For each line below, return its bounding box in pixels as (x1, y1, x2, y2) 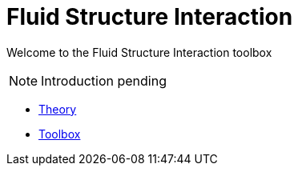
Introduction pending (41, 72, 167, 89)
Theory (38, 102, 77, 116)
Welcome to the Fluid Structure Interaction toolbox (6, 45, 272, 59)
